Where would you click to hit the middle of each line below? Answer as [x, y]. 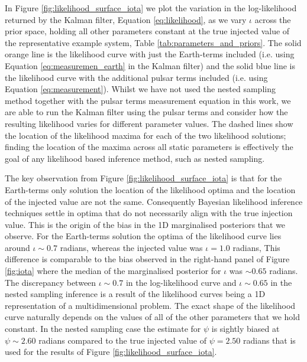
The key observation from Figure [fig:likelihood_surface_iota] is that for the [143, 178]
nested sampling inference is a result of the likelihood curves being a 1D [135, 294]
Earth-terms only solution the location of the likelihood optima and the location [150, 189]
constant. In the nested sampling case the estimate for [103, 329]
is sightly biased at [245, 329]
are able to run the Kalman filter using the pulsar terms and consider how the [146, 112]
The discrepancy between [51, 282]
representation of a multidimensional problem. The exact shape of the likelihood [150, 305]
